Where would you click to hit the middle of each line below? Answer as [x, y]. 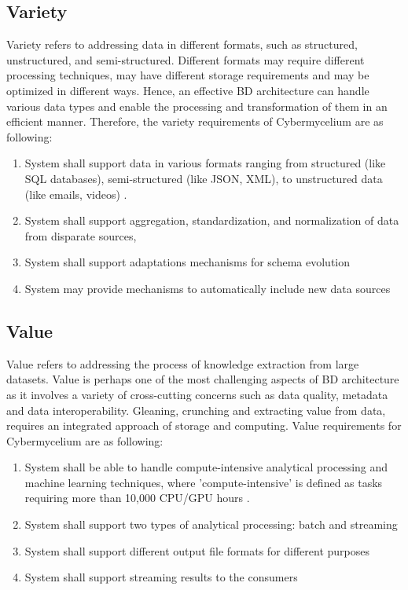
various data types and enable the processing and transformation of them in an [197, 106]
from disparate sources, [81, 235]
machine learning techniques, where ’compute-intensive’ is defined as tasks [204, 482]
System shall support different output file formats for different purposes [197, 550]
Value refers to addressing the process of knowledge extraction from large [183, 363]
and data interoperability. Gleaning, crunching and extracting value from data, [196, 410]
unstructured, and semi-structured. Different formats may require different [186, 59]
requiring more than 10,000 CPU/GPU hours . [137, 498]
